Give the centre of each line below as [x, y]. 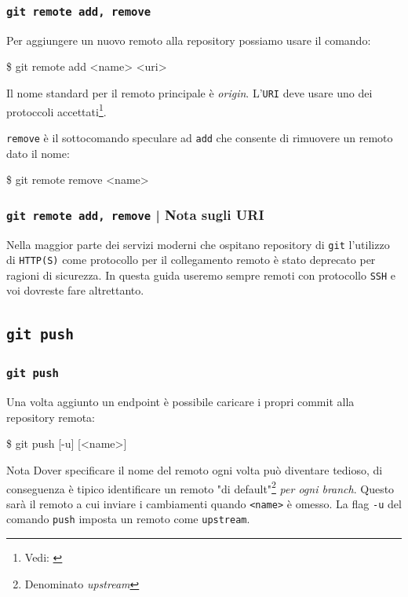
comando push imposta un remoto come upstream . [128, 519]
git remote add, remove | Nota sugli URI [135, 214]
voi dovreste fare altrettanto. [75, 290]
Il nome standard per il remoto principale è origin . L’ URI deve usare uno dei [189, 92]
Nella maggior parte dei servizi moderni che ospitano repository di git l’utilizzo [198, 244]
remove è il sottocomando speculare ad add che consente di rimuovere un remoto [200, 137]
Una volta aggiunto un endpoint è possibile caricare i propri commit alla [180, 402]
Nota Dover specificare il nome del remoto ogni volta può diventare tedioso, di [195, 469]
